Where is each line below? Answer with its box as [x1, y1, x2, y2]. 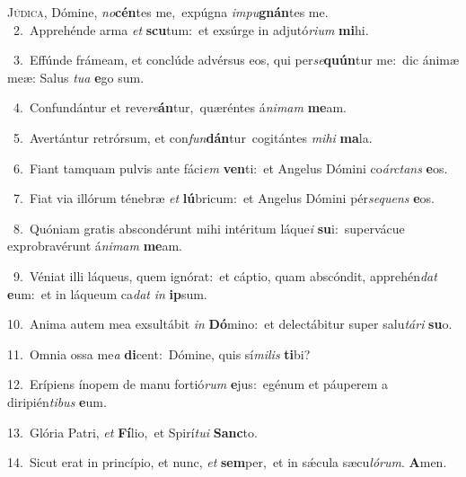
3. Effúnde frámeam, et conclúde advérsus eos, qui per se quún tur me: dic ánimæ [13, 50, 460, 69]
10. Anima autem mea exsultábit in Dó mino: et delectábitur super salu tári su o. [7, 314, 453, 333]
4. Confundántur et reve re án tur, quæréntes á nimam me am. [13, 98, 347, 117]
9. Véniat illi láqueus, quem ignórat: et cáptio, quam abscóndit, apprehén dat [13, 266, 437, 285]
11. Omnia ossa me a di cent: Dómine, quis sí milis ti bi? [7, 344, 311, 363]
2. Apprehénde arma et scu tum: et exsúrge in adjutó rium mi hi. [13, 20, 369, 39]
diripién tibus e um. [7, 392, 107, 411]
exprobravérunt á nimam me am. [7, 236, 183, 255]
